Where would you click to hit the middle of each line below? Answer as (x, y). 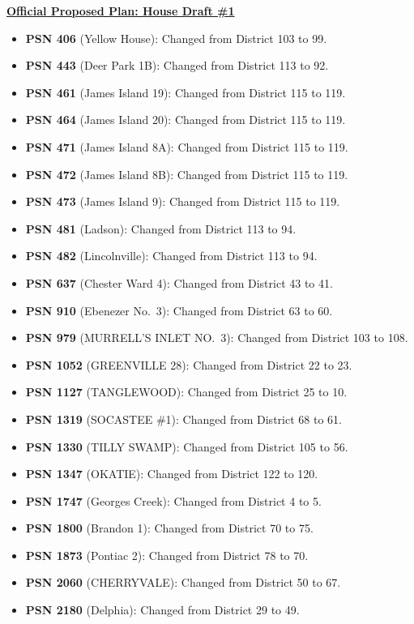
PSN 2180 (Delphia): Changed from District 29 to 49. (162, 610)
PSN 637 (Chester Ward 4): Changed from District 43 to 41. (179, 282)
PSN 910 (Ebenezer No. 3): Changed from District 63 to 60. (179, 310)
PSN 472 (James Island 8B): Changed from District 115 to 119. (187, 174)
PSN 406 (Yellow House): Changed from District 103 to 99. (176, 38)
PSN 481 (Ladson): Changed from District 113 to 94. (161, 228)
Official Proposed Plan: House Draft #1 (121, 11)
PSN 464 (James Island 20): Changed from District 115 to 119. (186, 120)
